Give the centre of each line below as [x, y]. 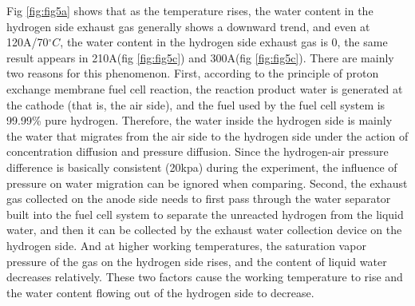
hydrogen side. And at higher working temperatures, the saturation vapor [186, 245]
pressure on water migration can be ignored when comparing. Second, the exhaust [207, 183]
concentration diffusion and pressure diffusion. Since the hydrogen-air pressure [198, 151]
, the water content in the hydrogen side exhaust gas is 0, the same [224, 42]
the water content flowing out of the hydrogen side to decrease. [160, 292]
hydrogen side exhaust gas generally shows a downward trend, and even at [188, 26]
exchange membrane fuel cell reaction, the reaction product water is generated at [205, 88]
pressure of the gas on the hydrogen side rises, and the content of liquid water [197, 261]
